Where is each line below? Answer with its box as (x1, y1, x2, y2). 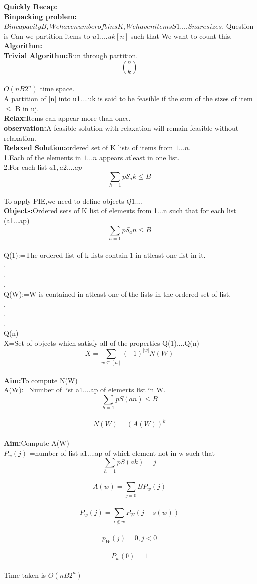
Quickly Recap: (4, 1, 57, 11)
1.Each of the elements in (4, 152, 81, 162)
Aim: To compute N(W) (4, 375, 78, 385)
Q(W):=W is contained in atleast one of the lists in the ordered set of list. (4, 288, 231, 299)
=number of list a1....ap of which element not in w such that (29, 447, 215, 458)
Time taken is (4, 569, 46, 580)
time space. (40, 83, 75, 94)
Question (226, 21, 254, 31)
